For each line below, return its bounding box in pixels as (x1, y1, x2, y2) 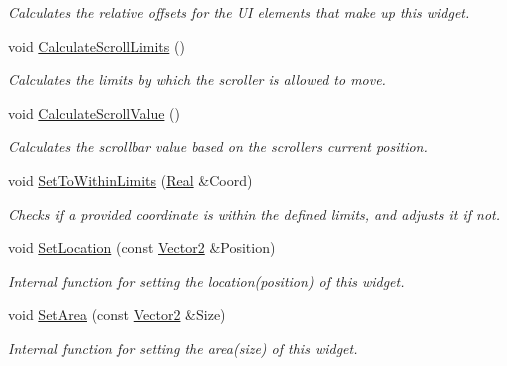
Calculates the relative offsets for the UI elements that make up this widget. (8, 2, 470, 22)
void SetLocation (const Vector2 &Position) (8, 237, 276, 258)
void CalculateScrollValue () (8, 102, 180, 123)
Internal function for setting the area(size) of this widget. (8, 337, 358, 358)
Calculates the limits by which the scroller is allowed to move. (8, 69, 386, 90)
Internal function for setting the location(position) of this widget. (8, 270, 405, 291)
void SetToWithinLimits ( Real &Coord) (8, 169, 253, 190)
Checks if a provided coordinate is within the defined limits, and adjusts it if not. (8, 203, 501, 224)
